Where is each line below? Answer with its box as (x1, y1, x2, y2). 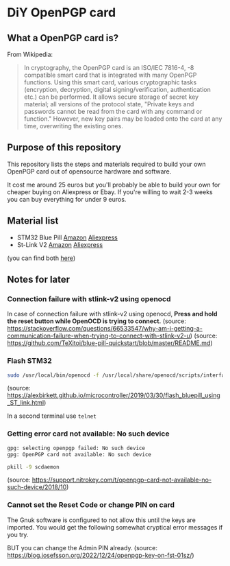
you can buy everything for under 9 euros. (7, 195, 127, 203)
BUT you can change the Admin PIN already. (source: (7, 543, 158, 552)
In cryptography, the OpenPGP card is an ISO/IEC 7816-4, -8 (23, 64, 194, 71)
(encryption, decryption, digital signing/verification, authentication (23, 86, 211, 93)
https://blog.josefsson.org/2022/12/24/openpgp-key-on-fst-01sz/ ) (7, 551, 194, 559)
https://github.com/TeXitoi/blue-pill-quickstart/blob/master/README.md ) (7, 339, 213, 347)
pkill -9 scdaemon (7, 463, 60, 471)
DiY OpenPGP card (7, 5, 116, 21)
